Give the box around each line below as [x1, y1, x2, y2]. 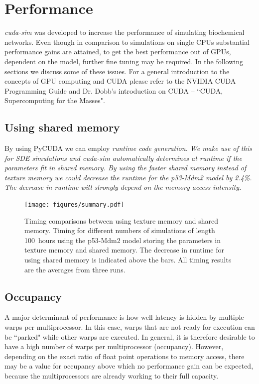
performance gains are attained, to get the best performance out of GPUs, [4, 46, 231, 57]
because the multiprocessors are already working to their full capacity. [4, 371, 219, 381]
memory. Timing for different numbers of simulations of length [24, 225, 215, 236]
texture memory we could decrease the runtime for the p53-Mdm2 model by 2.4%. [4, 172, 252, 182]
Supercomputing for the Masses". [4, 95, 105, 106]
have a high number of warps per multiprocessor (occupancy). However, [4, 341, 224, 352]
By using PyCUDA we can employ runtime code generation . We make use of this [4, 143, 252, 153]
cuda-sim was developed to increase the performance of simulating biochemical [4, 27, 245, 37]
